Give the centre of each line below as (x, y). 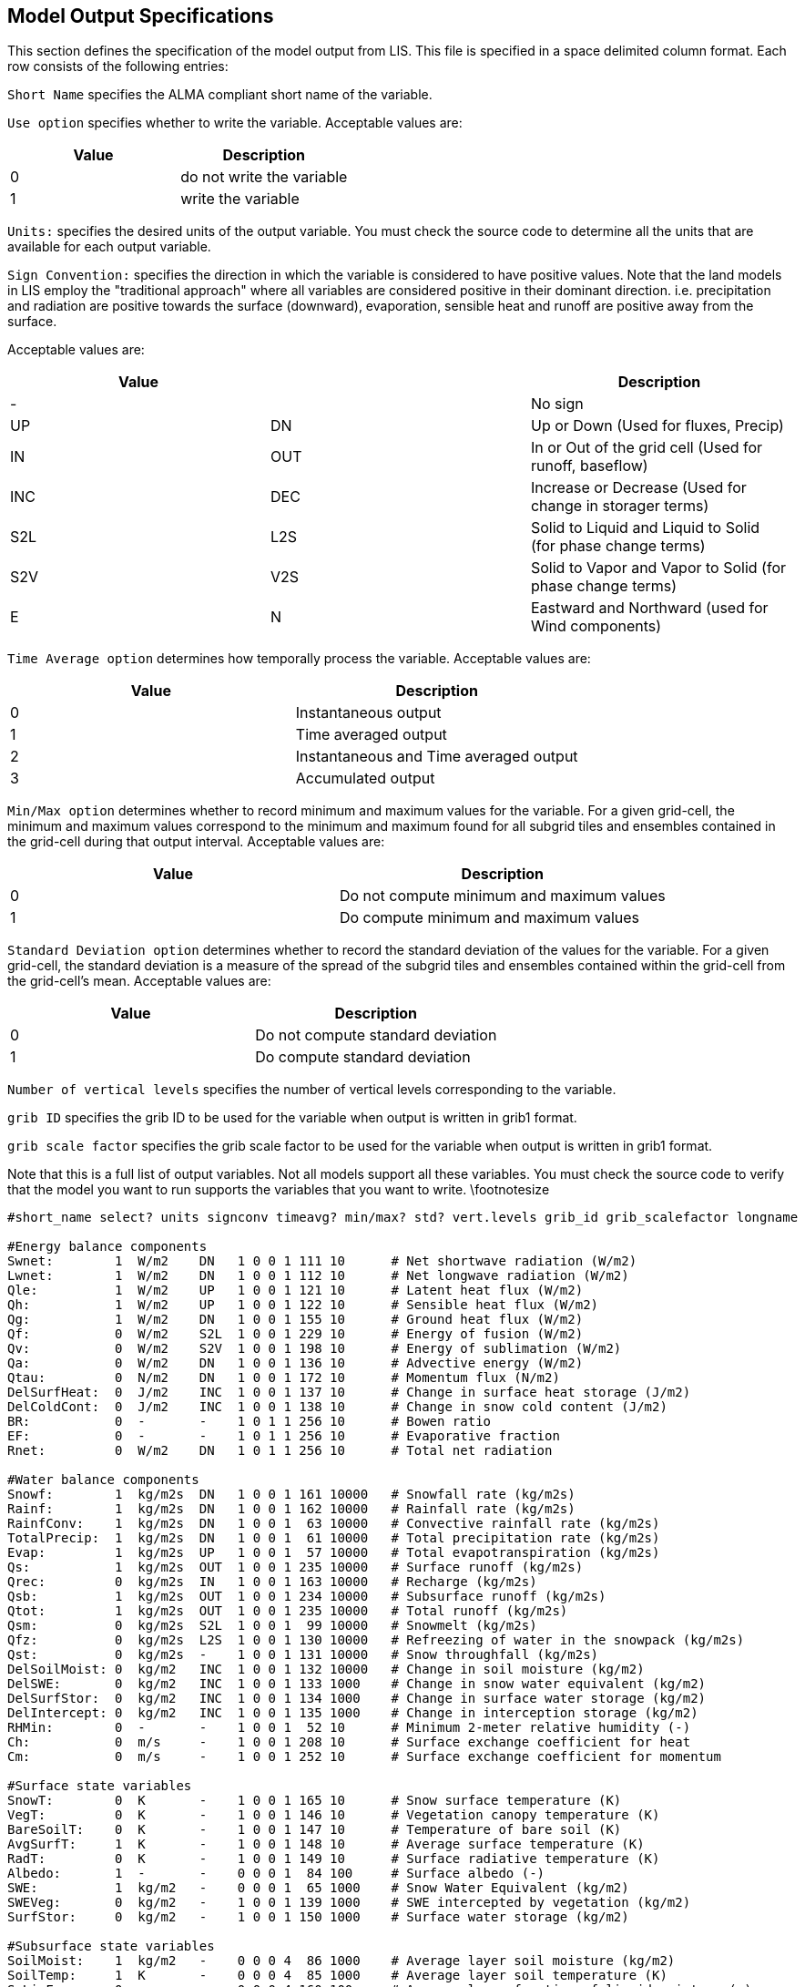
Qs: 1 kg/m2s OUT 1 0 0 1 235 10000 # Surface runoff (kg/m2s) (296, 1567)
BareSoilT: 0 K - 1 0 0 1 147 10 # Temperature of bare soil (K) (315, 1830)
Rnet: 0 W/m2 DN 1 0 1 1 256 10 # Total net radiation (280, 1451)
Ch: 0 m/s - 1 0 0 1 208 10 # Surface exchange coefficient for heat (349, 1742)
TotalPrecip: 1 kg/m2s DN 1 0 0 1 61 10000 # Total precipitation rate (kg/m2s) (334, 1538)
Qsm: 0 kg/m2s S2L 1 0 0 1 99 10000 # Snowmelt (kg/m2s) (272, 1626)
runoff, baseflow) (589, 466)
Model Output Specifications (141, 16)
